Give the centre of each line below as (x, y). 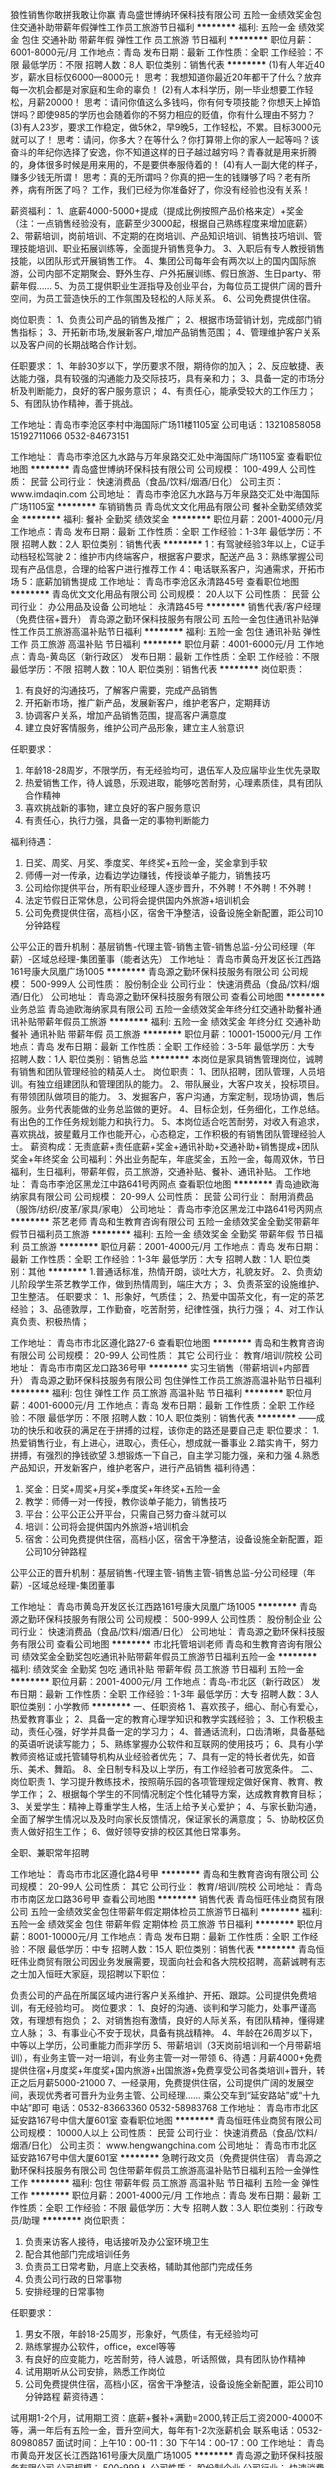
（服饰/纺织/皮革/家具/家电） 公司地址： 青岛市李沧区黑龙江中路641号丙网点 (166, 1209)
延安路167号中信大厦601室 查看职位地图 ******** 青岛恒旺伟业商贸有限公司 (166, 2120)
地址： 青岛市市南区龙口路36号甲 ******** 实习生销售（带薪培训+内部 (156, 1367)
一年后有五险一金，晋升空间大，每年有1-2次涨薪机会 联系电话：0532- (179, 2430)
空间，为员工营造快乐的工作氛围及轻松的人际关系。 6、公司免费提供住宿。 (163, 298)
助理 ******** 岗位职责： (75, 2220)
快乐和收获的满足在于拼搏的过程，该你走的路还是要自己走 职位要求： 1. (173, 1430)
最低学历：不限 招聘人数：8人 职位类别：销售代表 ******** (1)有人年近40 (173, 64)
